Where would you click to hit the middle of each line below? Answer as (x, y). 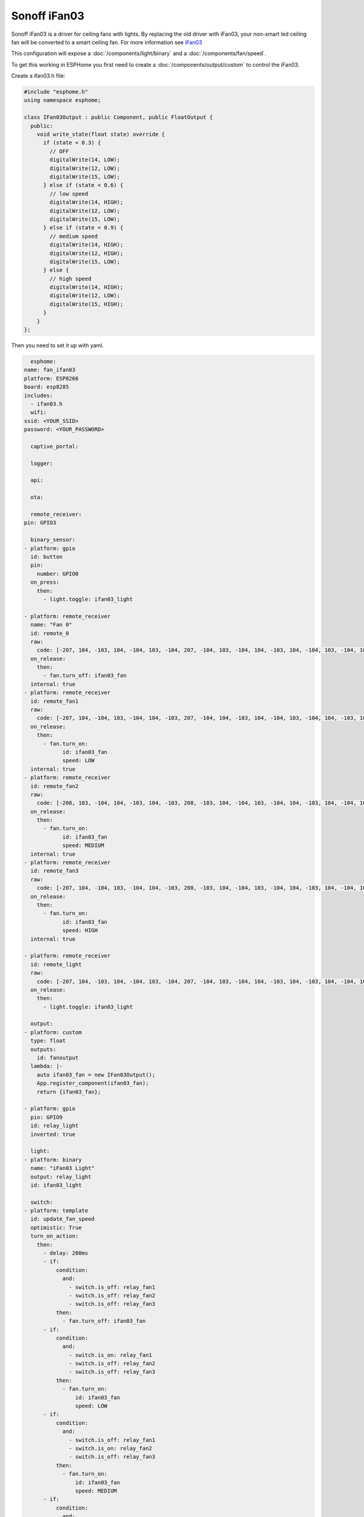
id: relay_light (55, 1126)
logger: (42, 463)
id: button (47, 556)
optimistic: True (56, 1228)
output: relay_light (61, 1177)
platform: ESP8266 (51, 378)
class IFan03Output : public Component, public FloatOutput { (118, 117)
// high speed (70, 279)
